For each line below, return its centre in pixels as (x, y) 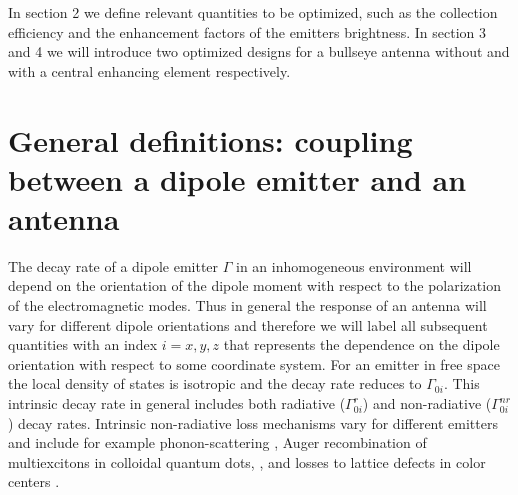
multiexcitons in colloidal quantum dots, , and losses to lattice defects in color (247, 461)
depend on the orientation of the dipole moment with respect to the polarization (254, 285)
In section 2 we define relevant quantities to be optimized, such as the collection (253, 12)
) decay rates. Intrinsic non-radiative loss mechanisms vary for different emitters (253, 422)
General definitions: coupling (210, 139)
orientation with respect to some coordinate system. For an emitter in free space (254, 363)
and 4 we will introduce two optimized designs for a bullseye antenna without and (259, 51)
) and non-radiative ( (427, 403)
